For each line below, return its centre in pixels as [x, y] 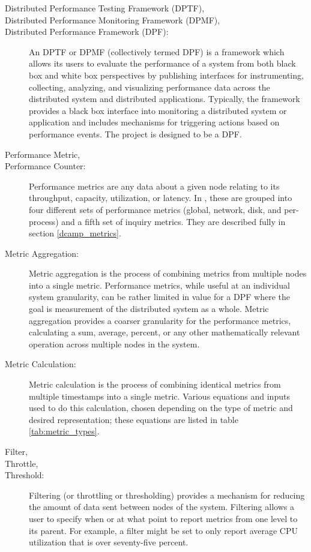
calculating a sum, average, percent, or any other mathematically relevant [165, 332]
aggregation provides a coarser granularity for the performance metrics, [160, 320]
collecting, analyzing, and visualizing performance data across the [149, 87]
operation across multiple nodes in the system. [114, 343]
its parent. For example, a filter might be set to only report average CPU [163, 530]
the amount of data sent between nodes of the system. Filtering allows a [162, 507]
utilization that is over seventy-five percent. [109, 542]
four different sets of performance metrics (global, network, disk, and [155, 209]
